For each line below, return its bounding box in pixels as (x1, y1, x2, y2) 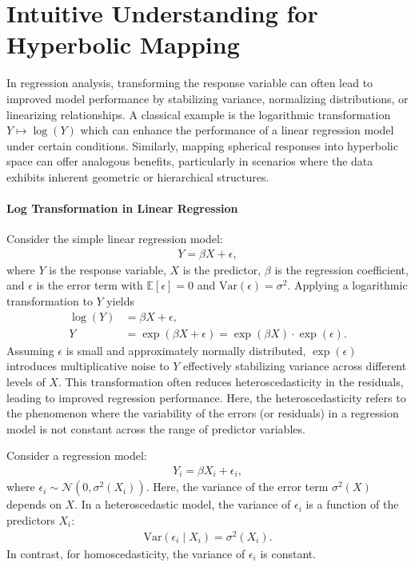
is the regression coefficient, (274, 261, 409, 278)
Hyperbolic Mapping (6, 28, 240, 61)
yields (106, 293, 135, 309)
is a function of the (305, 496, 399, 513)
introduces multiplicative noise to (6, 357, 170, 374)
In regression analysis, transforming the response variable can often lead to (6, 74, 373, 91)
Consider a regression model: (6, 447, 147, 464)
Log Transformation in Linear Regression (6, 200, 238, 217)
